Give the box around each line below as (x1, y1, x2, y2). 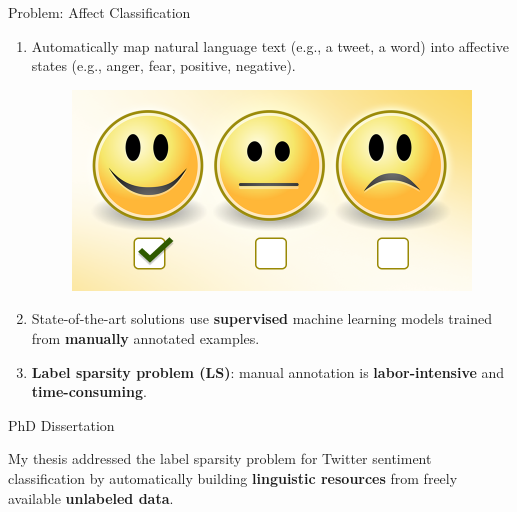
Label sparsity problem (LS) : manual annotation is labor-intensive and (31, 361, 505, 382)
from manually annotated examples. (31, 328, 260, 349)
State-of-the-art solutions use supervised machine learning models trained (31, 308, 492, 329)
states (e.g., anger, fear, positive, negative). (31, 55, 296, 76)
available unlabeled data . (8, 487, 174, 508)
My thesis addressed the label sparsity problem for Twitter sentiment (8, 448, 432, 469)
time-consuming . (31, 381, 147, 402)
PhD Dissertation (8, 414, 115, 435)
